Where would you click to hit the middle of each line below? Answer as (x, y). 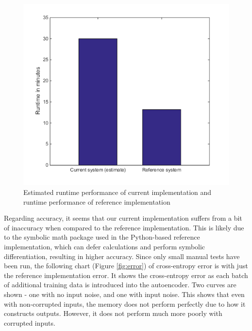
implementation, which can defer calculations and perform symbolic (105, 247)
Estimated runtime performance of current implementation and (118, 192)
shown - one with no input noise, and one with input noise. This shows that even (124, 294)
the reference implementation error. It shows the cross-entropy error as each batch (126, 275)
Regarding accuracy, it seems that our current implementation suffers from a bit (123, 218)
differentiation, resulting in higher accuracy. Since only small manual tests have (122, 256)
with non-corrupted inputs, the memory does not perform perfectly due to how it (125, 304)
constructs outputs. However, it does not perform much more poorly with (113, 313)
